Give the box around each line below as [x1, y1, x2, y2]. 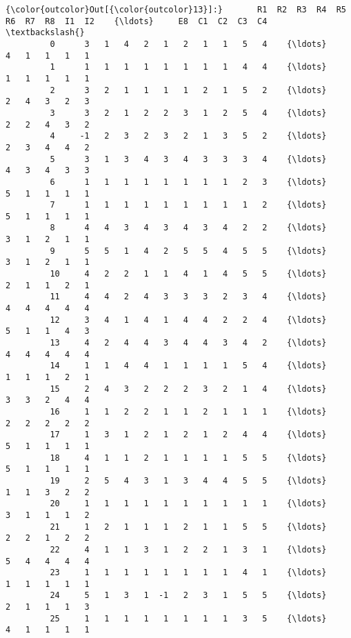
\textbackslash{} [6, 28, 85, 38]
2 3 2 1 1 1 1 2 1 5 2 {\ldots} [50, 85, 327, 95]
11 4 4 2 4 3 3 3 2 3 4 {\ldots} [50, 292, 327, 302]
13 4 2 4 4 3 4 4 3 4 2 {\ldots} [50, 338, 327, 348]
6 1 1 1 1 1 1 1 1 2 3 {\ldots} [50, 177, 327, 187]
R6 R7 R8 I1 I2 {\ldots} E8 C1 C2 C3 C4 [6, 16, 268, 26]
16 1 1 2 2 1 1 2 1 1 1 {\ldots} [50, 406, 327, 417]
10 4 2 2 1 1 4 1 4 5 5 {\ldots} [50, 269, 327, 279]
